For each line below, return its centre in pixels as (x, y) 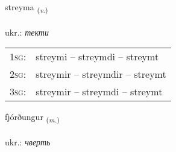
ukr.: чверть (28, 142)
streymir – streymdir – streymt (101, 74)
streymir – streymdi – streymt (99, 92)
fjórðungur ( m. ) (32, 118)
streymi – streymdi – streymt (97, 57)
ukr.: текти (27, 32)
